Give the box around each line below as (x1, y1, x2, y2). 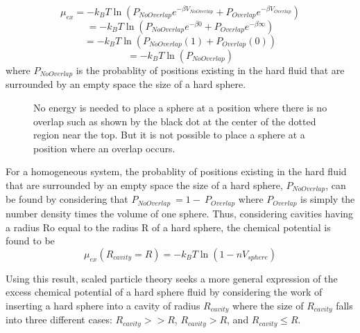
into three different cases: (6, 312, 112, 327)
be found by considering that (6, 192, 128, 206)
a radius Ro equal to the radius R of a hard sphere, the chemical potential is (6, 219, 331, 234)
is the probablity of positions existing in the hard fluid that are (76, 63, 345, 77)
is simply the (300, 192, 355, 206)
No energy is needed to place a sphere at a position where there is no (33, 100, 327, 115)
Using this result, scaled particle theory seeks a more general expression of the (6, 271, 338, 285)
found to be (6, 233, 55, 248)
